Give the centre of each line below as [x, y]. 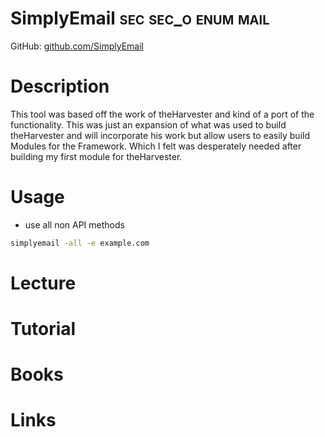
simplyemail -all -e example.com [80, 243]
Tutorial [43, 329]
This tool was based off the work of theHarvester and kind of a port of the [162, 114]
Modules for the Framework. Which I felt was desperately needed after [156, 146]
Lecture [43, 283]
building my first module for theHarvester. [96, 156]
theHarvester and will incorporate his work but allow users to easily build [160, 135]
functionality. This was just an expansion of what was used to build [148, 124]
